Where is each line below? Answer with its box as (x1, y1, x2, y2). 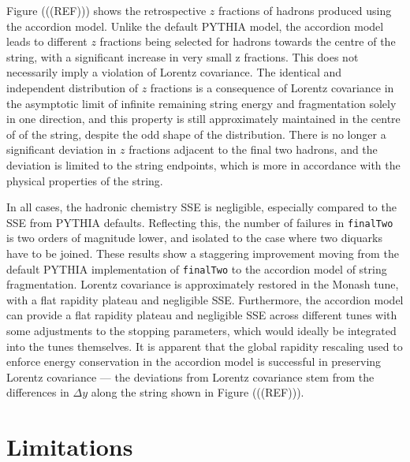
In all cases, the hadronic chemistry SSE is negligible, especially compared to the (6, 199, 397, 215)
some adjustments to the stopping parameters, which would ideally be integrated (6, 322, 397, 338)
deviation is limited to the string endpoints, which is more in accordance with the (6, 156, 401, 173)
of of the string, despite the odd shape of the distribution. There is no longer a (6, 125, 386, 142)
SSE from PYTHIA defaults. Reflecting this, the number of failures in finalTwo (6, 214, 393, 230)
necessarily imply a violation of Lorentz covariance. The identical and (6, 64, 342, 80)
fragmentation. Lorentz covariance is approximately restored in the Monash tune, (6, 276, 399, 292)
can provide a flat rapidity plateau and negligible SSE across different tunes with (6, 307, 397, 323)
